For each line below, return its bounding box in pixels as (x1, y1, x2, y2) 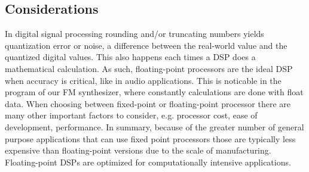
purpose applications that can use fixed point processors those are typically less (5, 132, 296, 145)
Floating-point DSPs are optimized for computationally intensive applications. (5, 155, 291, 168)
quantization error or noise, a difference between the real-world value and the (5, 39, 287, 51)
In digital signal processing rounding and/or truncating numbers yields (5, 27, 264, 40)
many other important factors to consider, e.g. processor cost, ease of (5, 109, 258, 121)
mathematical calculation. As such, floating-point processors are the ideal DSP (5, 62, 293, 74)
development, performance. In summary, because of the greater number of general (5, 120, 304, 133)
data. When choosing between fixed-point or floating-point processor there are (5, 97, 291, 110)
